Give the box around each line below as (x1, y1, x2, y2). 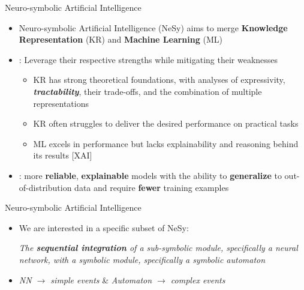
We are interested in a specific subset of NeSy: (19, 221, 189, 234)
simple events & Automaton (50, 273, 152, 286)
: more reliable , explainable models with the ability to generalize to (19, 169, 282, 181)
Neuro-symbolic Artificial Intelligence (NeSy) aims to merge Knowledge (19, 21, 288, 34)
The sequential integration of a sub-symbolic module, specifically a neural (19, 241, 298, 254)
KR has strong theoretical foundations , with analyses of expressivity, (33, 73, 285, 86)
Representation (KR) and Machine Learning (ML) (19, 33, 222, 46)
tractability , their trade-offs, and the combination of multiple (33, 85, 262, 97)
